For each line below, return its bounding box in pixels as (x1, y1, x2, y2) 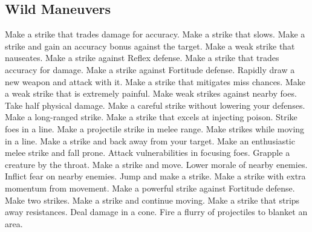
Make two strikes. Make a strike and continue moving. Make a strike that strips (5, 193, 300, 206)
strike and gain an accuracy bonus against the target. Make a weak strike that (5, 39, 295, 52)
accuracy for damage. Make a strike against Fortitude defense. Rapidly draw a (5, 63, 295, 76)
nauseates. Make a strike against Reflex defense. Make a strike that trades (5, 51, 279, 64)
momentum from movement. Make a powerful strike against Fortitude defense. (5, 181, 295, 194)
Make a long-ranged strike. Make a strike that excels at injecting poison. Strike (5, 111, 297, 123)
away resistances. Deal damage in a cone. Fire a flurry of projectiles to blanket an (5, 205, 308, 218)
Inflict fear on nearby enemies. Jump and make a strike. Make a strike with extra (5, 170, 306, 182)
